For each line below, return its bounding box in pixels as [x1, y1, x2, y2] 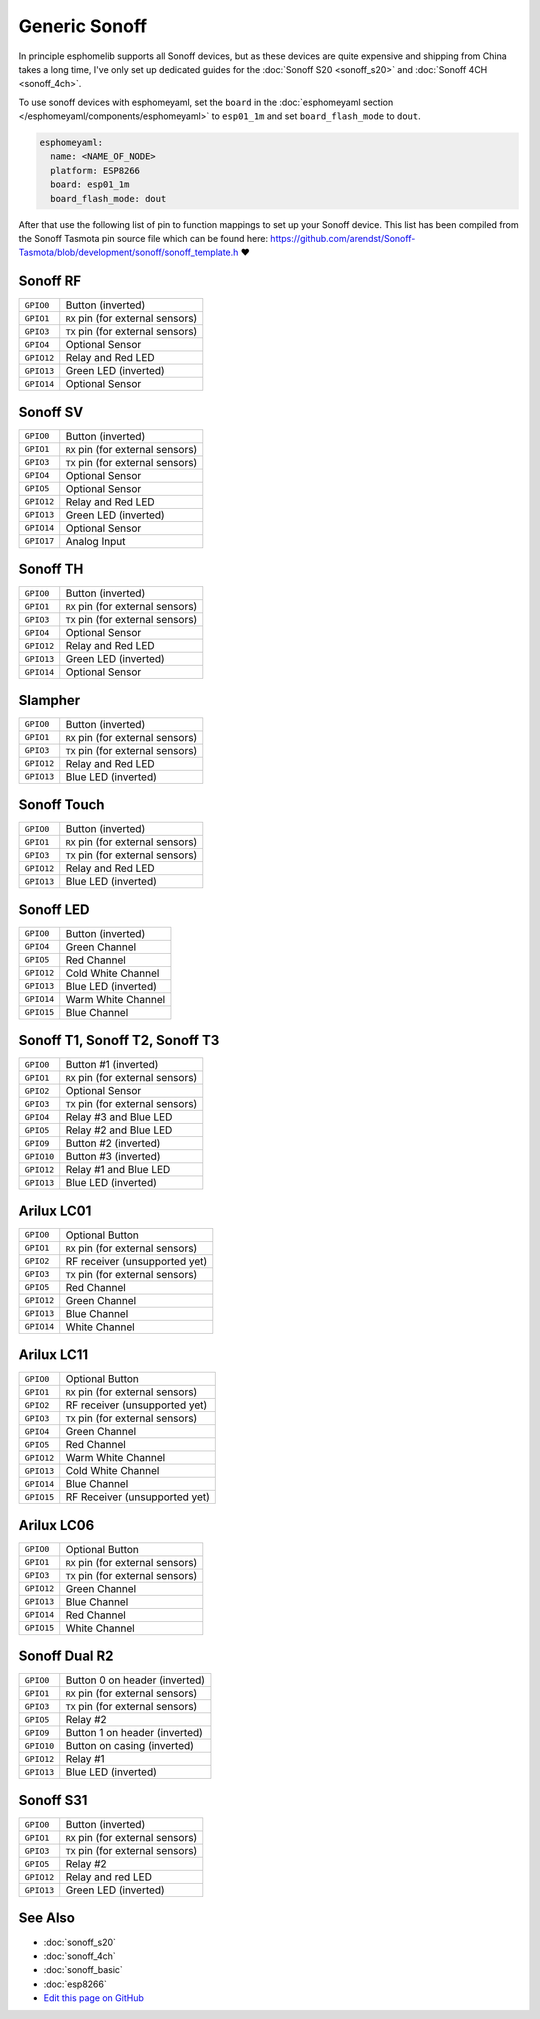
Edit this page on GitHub [43, 1992, 145, 2004]
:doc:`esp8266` [43, 1978, 107, 1990]
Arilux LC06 [18, 1516, 95, 1534]
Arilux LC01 [18, 1202, 92, 1219]
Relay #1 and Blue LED [65, 1163, 171, 1177]
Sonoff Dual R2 [18, 1648, 114, 1665]
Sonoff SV [18, 403, 84, 420]
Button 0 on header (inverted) [65, 1673, 205, 1687]
